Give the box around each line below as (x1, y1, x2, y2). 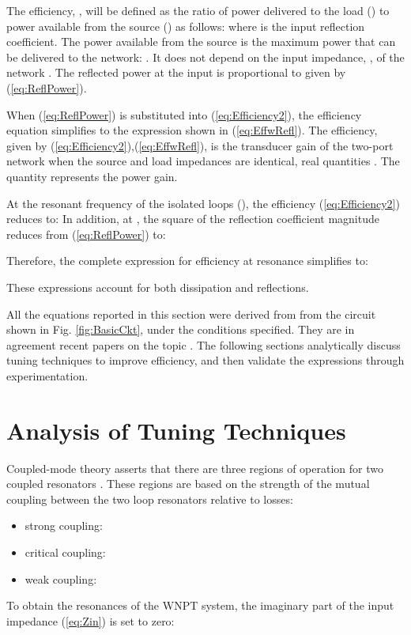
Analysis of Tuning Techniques (6, 414, 346, 446)
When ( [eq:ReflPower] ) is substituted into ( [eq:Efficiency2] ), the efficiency (6, 106, 362, 123)
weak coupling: (25, 570, 97, 587)
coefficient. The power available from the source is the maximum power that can (6, 33, 396, 50)
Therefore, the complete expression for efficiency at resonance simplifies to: (6, 252, 368, 269)
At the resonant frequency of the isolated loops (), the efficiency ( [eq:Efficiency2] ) (6, 195, 400, 211)
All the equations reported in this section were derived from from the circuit (6, 305, 376, 322)
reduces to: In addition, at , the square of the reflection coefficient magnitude (6, 210, 379, 227)
